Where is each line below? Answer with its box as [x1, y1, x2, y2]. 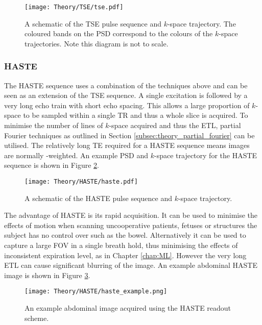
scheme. [25, 312, 49, 323]
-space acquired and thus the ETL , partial [109, 120, 241, 131]
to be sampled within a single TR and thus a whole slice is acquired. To [23, 110, 248, 120]
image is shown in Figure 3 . [4, 269, 90, 280]
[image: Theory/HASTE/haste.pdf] [25, 178, 138, 185]
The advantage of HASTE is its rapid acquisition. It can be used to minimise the [4, 210, 258, 220]
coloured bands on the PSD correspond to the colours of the [25, 28, 213, 39]
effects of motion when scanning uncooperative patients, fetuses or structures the [4, 219, 257, 230]
